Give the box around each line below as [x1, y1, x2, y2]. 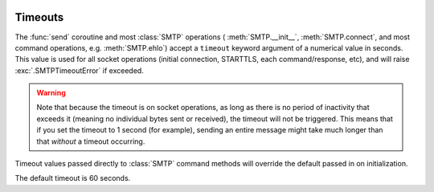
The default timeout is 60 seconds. [14, 174, 131, 183]
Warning [36, 88, 66, 98]
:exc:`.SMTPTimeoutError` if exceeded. [14, 65, 144, 76]
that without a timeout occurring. [36, 137, 145, 146]
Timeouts [14, 10, 64, 24]
